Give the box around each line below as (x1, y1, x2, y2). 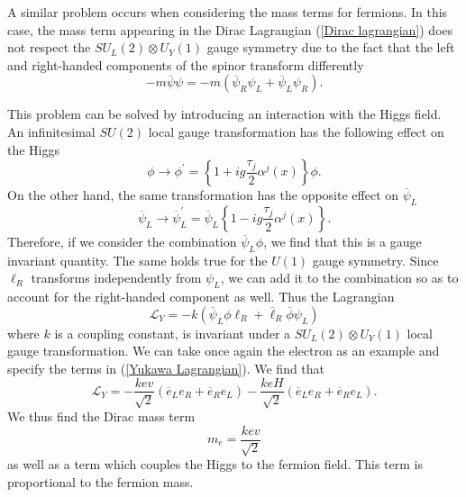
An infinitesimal (7, 122, 96, 140)
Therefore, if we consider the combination (7, 231, 237, 250)
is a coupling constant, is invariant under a (54, 323, 291, 342)
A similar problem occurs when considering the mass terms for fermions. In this (7, 3, 448, 21)
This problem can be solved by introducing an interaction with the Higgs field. (7, 104, 442, 123)
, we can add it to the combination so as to (220, 268, 459, 287)
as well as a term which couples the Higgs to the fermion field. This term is (7, 455, 423, 474)
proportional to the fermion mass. (7, 472, 194, 491)
